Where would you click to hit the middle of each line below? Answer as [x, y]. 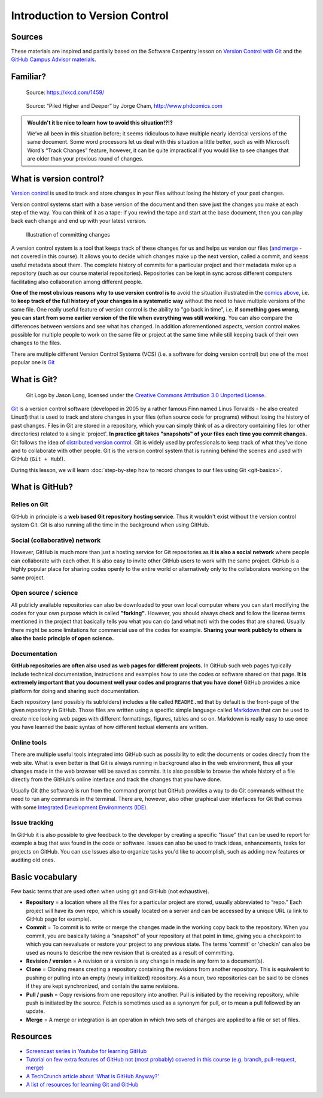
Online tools [29, 742]
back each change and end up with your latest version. [79, 221]
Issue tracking [32, 822]
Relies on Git [30, 504]
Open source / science [45, 593]
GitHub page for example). [59, 919]
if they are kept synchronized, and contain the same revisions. [103, 986]
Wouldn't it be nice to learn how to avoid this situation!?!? [100, 122]
